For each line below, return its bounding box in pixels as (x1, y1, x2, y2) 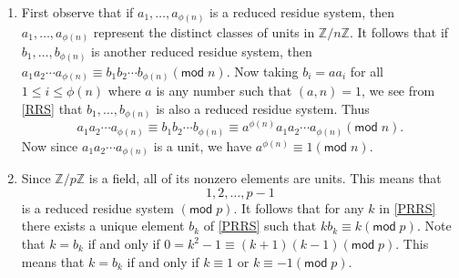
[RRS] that (21, 98, 83, 118)
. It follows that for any (233, 198, 364, 217)
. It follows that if (349, 22, 449, 41)
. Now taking (226, 61, 299, 80)
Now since (21, 136, 78, 155)
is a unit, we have (153, 136, 252, 155)
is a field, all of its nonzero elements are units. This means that (88, 169, 442, 188)
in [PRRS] (379, 198, 436, 217)
